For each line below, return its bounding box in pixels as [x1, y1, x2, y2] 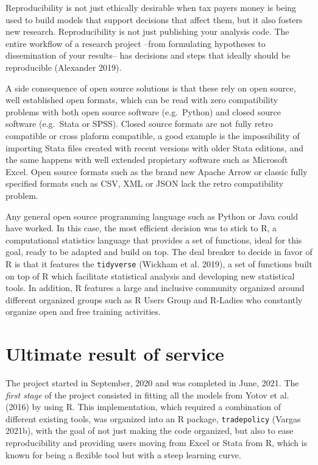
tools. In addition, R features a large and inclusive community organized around [5, 281, 305, 294]
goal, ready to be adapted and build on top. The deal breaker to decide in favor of [5, 245, 313, 258]
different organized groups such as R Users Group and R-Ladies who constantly [5, 293, 303, 306]
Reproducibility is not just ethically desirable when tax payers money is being [5, 1, 297, 13]
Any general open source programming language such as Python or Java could [5, 209, 298, 222]
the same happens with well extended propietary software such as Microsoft [5, 153, 288, 166]
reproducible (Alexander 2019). [5, 60, 122, 73]
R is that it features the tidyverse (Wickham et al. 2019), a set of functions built [5, 257, 313, 270]
